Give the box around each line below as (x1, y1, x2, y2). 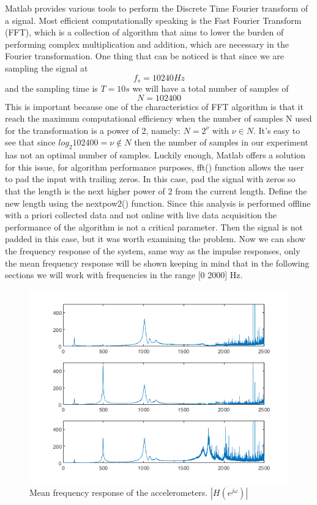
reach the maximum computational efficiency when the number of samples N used (5, 112, 312, 125)
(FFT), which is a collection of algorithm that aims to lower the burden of (5, 26, 284, 39)
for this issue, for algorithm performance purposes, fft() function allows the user (5, 160, 304, 173)
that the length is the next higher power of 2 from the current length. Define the (5, 184, 307, 197)
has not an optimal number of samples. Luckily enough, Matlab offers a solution (5, 149, 306, 161)
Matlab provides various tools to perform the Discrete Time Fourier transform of (5, 2, 308, 14)
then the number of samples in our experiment (134, 136, 308, 149)
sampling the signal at (5, 61, 88, 74)
